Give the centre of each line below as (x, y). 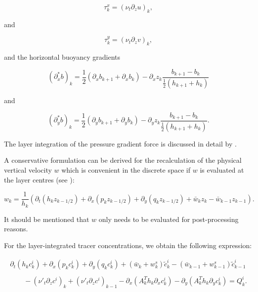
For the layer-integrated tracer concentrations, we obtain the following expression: (128, 245)
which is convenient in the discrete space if (126, 170)
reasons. (16, 229)
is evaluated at (222, 170)
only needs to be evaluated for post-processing (169, 219)
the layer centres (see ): (39, 179)
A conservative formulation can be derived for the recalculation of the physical (123, 160)
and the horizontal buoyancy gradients (62, 57)
